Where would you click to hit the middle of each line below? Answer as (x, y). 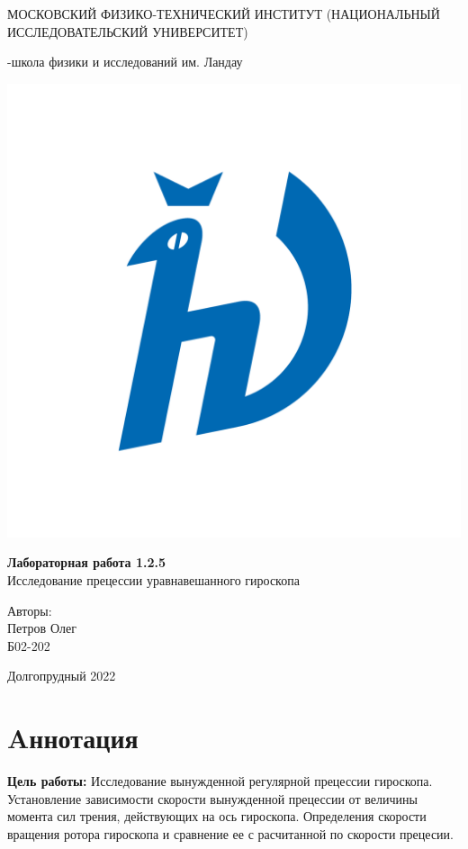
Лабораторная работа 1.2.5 (87, 562)
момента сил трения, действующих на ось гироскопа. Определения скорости (217, 816)
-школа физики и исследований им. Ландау (125, 62)
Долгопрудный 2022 (62, 676)
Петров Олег (42, 628)
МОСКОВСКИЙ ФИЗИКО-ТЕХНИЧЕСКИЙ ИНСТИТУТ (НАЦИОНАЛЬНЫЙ (224, 14)
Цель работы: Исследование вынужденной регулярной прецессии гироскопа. (220, 781)
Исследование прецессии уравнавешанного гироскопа (153, 579)
